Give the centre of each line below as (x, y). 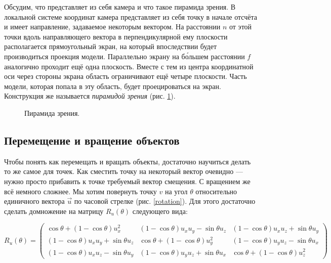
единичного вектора (34, 201)
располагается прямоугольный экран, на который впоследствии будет (110, 46)
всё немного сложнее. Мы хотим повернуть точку (80, 191)
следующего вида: (160, 211)
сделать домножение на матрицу (54, 211)
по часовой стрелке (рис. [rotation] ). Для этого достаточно (165, 201)
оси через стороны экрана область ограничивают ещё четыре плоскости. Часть (126, 76)
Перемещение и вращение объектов (92, 140)
